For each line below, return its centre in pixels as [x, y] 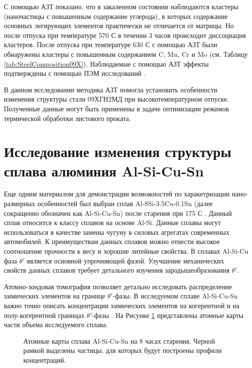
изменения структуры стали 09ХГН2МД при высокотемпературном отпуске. [116, 99]
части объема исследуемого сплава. [56, 324]
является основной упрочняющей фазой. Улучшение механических [126, 260]
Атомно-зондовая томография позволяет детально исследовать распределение [118, 286]
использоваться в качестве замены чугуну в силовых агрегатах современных [117, 232]
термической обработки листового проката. [67, 118]
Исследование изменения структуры [118, 151]
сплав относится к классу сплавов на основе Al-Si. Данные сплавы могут [112, 222]
